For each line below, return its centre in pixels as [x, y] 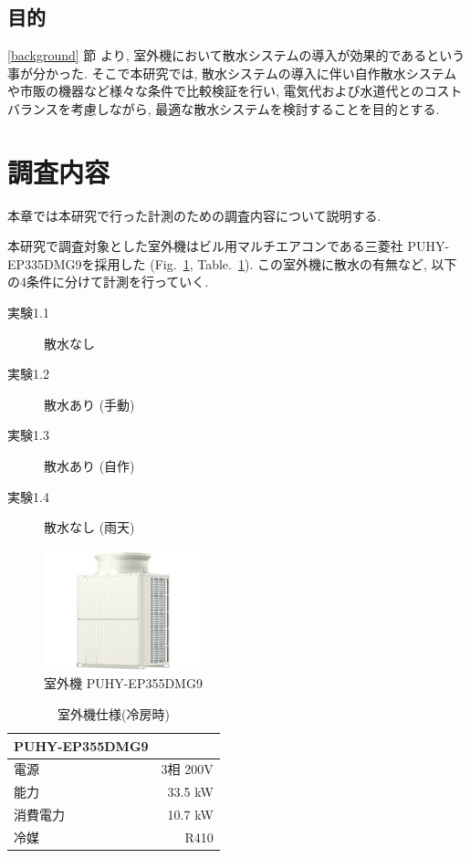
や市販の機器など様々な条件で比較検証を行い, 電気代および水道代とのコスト [235, 91]
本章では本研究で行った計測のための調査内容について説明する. [194, 215]
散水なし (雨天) [89, 527]
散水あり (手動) [89, 404]
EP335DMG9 [45, 263]
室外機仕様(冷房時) [113, 714]
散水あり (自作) [89, 466]
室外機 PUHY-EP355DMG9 [123, 683]
